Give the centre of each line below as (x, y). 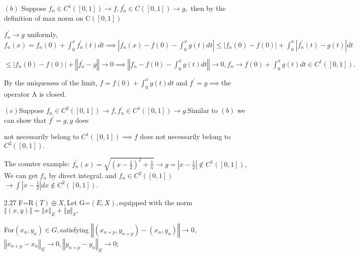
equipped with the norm (156, 202)
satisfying (74, 229)
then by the (208, 8)
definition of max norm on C (47, 18)
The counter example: (37, 164)
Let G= (79, 202)
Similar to (203, 110)
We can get (21, 175)
